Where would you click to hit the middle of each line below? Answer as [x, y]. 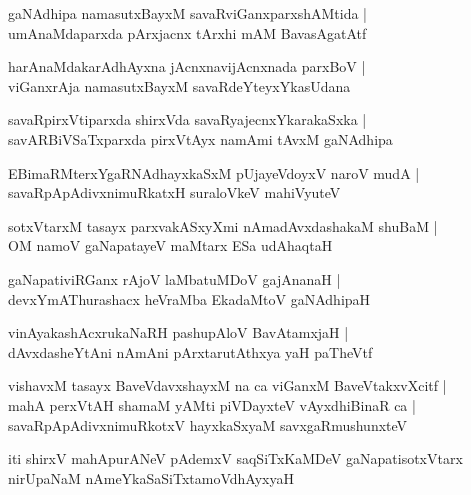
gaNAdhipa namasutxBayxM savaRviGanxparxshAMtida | [187, 13]
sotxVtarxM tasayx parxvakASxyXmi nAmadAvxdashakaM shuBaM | [223, 225]
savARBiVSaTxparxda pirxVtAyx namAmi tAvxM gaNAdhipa [200, 138]
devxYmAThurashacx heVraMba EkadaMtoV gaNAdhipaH [189, 298]
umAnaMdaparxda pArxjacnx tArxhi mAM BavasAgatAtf [187, 32]
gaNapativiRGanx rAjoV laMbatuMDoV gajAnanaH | [174, 278]
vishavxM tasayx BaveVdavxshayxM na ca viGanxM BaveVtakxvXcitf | [227, 385]
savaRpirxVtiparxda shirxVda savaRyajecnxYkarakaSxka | [187, 119]
